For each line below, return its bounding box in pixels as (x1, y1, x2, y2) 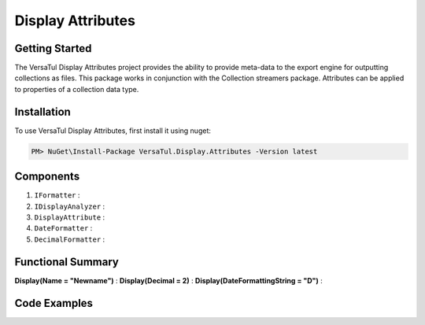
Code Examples (14, 296, 94, 310)
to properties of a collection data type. (14, 84, 139, 94)
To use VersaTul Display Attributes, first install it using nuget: (14, 126, 212, 135)
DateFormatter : (34, 223, 93, 233)
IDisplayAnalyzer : (34, 201, 105, 211)
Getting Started (14, 42, 92, 55)
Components (14, 170, 80, 183)
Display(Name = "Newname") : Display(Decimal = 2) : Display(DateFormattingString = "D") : (14, 275, 323, 285)
